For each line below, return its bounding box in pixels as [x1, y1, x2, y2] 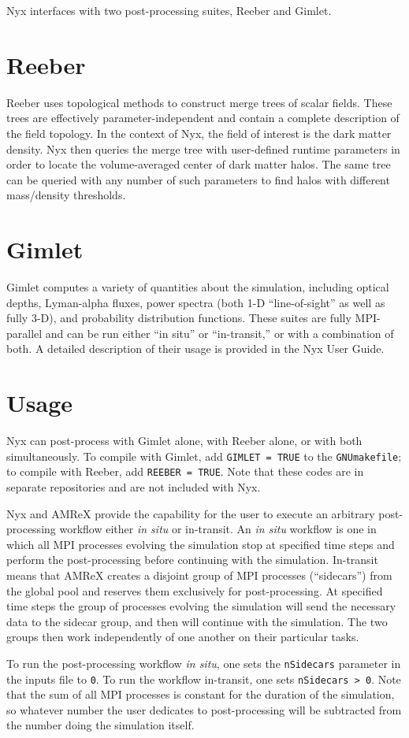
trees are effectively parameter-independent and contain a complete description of [6, 109, 400, 126]
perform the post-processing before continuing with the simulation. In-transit [6, 551, 378, 568]
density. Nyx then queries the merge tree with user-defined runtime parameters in [6, 140, 400, 157]
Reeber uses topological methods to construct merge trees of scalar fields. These [6, 94, 392, 110]
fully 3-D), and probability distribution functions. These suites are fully [6, 310, 351, 326]
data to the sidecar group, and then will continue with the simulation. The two [6, 613, 388, 629]
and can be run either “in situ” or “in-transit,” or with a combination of [45, 324, 394, 341]
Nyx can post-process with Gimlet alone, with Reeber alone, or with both [6, 432, 363, 449]
